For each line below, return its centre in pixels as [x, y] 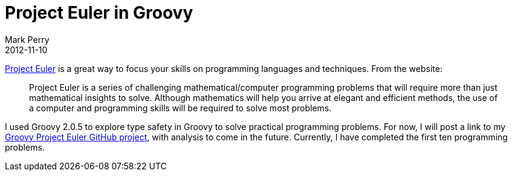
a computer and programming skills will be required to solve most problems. [180, 108]
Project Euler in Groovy [99, 13]
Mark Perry [27, 39]
